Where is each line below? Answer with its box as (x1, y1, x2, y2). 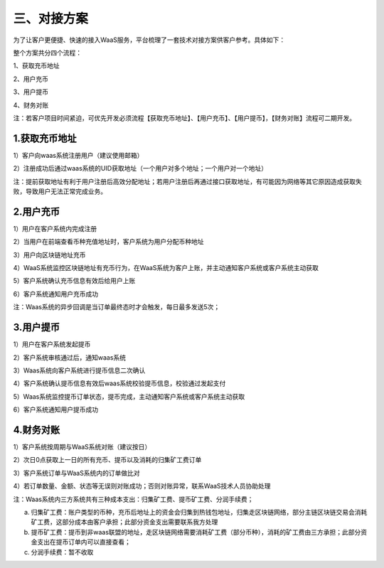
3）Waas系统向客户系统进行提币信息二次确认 (13, 366, 146, 375)
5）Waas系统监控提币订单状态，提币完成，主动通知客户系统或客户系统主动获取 (13, 392, 245, 401)
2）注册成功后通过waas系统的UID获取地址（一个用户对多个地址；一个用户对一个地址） (13, 164, 268, 173)
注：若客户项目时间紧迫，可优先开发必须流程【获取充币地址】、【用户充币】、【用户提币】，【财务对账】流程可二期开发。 (13, 114, 356, 122)
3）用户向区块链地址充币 (13, 250, 86, 259)
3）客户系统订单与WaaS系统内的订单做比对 (13, 468, 140, 477)
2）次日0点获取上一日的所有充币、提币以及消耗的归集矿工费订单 (13, 456, 202, 464)
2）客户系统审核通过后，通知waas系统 (13, 353, 127, 362)
